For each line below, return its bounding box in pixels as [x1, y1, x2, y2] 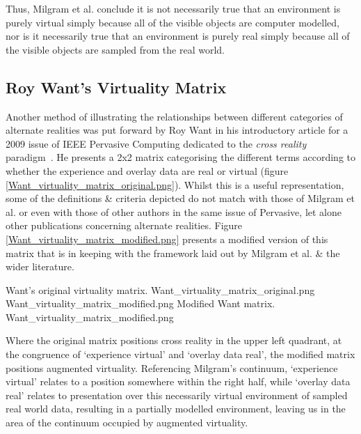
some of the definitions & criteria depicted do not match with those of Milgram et [6, 191, 355, 206]
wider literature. [6, 259, 74, 274]
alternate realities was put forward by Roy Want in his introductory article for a [6, 123, 348, 137]
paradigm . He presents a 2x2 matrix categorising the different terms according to [6, 150, 356, 164]
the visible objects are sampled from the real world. [6, 42, 225, 56]
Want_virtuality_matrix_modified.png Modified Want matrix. [6, 296, 275, 311]
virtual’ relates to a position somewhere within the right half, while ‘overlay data [6, 374, 351, 389]
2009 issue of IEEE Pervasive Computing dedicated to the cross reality [6, 136, 307, 150]
